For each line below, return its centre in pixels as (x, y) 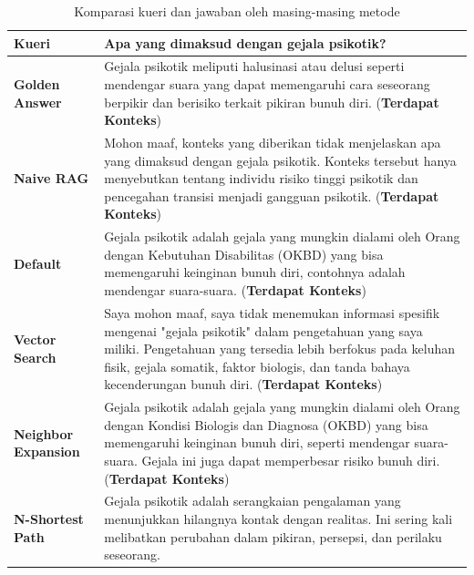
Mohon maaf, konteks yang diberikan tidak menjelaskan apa (273, 143)
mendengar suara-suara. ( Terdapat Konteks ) (235, 290)
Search (35, 357)
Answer (38, 102)
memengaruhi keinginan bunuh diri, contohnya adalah (255, 272)
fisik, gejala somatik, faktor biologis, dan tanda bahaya (257, 366)
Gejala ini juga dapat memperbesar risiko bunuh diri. (291, 460)
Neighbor (44, 433)
